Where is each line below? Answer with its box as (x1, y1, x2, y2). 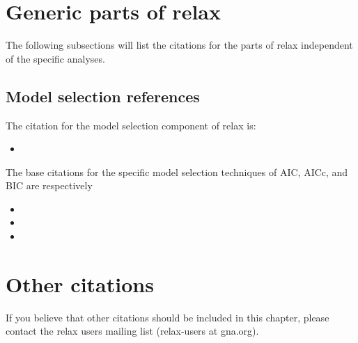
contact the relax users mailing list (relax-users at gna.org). (6, 324, 259, 338)
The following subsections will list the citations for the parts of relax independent (6, 38, 353, 52)
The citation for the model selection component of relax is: (6, 118, 256, 132)
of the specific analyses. (6, 51, 105, 65)
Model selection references (6, 85, 200, 106)
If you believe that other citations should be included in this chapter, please (6, 310, 329, 324)
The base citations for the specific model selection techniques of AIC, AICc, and (6, 164, 348, 179)
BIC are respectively (6, 178, 93, 193)
